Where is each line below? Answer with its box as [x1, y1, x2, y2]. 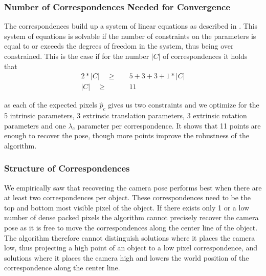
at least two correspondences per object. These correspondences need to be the [4, 192, 251, 203]
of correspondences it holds [163, 51, 248, 61]
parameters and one [4, 120, 66, 131]
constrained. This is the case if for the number [4, 51, 149, 61]
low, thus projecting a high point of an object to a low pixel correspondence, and [4, 242, 257, 253]
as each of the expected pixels [4, 99, 97, 110]
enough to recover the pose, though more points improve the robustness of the [4, 130, 249, 141]
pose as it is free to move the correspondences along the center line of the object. [4, 222, 258, 233]
